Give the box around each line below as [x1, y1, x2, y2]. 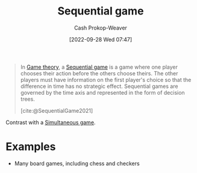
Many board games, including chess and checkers [14, 160, 140, 167]
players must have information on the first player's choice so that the [20, 76, 192, 83]
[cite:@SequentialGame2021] [20, 107, 93, 114]
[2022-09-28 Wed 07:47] [69, 36, 133, 43]
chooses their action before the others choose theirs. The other [20, 69, 178, 77]
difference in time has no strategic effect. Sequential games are [20, 83, 178, 90]
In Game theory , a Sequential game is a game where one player [20, 63, 178, 71]
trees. [20, 95, 36, 102]
